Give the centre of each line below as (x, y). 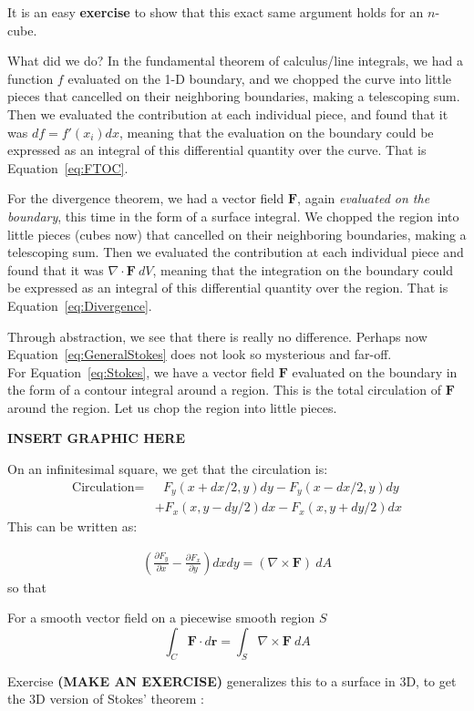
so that (27, 587)
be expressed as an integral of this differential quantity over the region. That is (228, 288)
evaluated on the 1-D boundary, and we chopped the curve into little (260, 78)
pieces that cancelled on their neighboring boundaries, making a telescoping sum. (234, 96)
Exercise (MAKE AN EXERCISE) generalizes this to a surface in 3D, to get (232, 680)
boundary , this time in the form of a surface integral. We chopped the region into (233, 216)
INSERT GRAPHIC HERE (96, 438)
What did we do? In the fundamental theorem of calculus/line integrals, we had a (235, 61)
